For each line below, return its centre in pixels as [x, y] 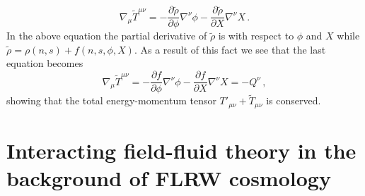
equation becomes [45, 63]
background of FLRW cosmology [169, 178]
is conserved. [294, 100]
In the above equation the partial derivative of [107, 36]
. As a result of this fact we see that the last [230, 49]
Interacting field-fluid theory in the [181, 150]
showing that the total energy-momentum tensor [111, 100]
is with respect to [256, 36]
